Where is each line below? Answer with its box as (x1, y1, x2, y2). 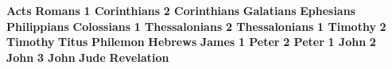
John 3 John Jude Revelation (6, 48, 169, 65)
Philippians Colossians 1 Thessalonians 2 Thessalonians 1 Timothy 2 (6, 17, 386, 34)
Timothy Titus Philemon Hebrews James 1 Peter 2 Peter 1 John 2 (6, 33, 376, 50)
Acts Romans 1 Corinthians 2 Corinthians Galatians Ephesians (6, 2, 355, 18)
